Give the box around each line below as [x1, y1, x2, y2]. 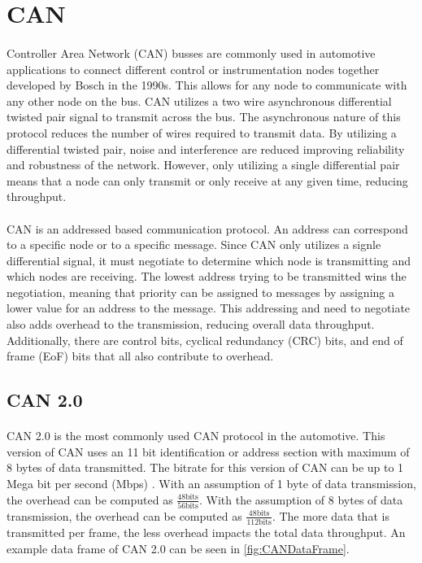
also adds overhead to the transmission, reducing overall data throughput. [7, 316, 375, 333]
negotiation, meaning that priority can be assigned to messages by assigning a [7, 283, 394, 300]
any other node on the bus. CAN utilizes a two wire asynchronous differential [7, 92, 392, 109]
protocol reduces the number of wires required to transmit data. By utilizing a [7, 124, 397, 141]
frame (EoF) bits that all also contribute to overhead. [7, 347, 274, 364]
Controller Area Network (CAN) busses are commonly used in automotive [7, 44, 376, 61]
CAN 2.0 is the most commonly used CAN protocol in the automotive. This [7, 427, 385, 444]
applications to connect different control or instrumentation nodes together [7, 60, 380, 77]
